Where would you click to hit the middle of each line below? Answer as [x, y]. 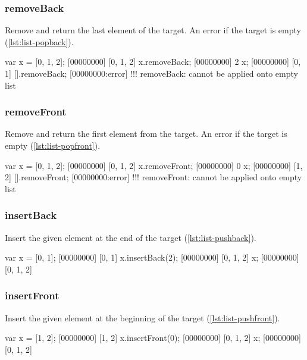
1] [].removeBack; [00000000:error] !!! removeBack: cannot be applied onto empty [151, 73]
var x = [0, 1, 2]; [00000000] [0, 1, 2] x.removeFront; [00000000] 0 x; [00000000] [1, [154, 165]
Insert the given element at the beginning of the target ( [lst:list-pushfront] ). [142, 317]
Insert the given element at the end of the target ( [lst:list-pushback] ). [131, 237]
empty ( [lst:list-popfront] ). [53, 145]
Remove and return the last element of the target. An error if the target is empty [153, 30]
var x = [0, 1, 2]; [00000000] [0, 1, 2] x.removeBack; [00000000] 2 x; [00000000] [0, [153, 62]
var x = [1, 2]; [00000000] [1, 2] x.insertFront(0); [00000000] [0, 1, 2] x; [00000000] [153, 338]
